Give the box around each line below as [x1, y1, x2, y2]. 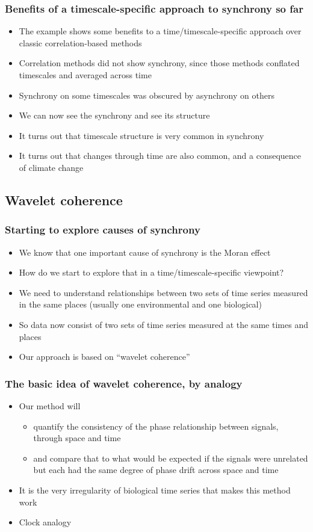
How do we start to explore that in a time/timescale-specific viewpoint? [19, 266, 284, 279]
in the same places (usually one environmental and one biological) [19, 298, 262, 311]
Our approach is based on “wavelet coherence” [19, 350, 190, 363]
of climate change [19, 161, 84, 173]
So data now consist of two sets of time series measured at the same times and [19, 318, 308, 330]
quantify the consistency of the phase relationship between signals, [33, 419, 279, 432]
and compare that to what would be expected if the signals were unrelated [33, 451, 308, 464]
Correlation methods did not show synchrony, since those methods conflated [19, 57, 300, 69]
